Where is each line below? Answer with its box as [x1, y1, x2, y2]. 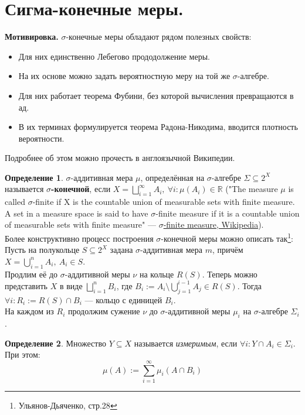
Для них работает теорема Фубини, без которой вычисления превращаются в [18, 89, 294, 101]
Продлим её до [5, 267, 58, 280]
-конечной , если [51, 183, 111, 195]
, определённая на [140, 171, 205, 183]
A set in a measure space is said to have [5, 207, 148, 219]
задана [110, 243, 133, 256]
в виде [59, 279, 83, 291]
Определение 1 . [5, 171, 63, 183]
